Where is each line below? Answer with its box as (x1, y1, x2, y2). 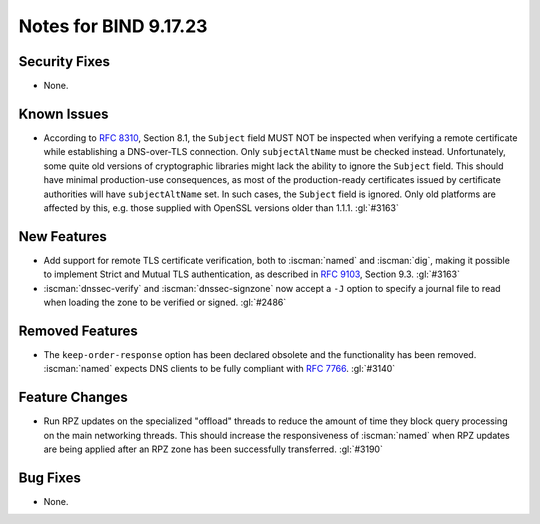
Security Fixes (18, 53, 110, 70)
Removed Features (18, 322, 139, 339)
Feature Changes (18, 389, 129, 406)
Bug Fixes (18, 469, 82, 486)
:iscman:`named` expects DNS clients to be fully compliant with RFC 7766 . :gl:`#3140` (43, 363, 396, 375)
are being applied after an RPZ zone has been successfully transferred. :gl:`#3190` (43, 443, 384, 455)
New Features (18, 228, 107, 245)
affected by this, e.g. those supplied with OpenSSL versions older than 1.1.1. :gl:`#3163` (43, 201, 399, 214)
